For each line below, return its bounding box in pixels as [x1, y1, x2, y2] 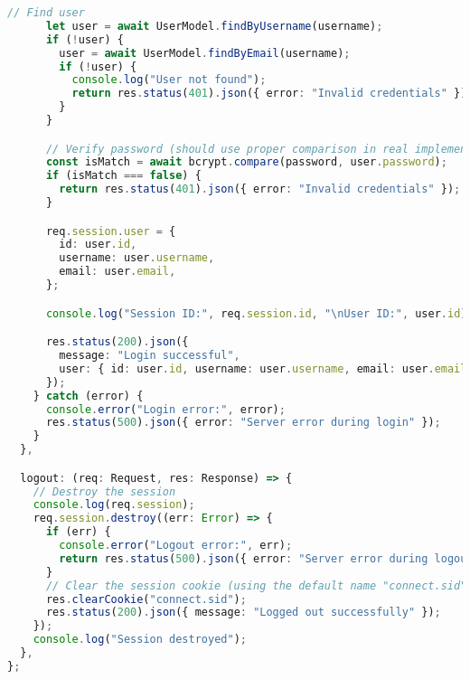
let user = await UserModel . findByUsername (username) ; [45, 19, 383, 33]
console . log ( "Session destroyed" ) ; [33, 633, 247, 646]
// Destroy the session [33, 485, 176, 498]
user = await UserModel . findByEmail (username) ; [59, 46, 351, 60]
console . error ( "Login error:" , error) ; [45, 402, 286, 416]
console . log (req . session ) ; [33, 498, 195, 512]
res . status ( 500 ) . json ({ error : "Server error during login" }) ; [45, 416, 441, 429]
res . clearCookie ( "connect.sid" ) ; [45, 592, 247, 606]
